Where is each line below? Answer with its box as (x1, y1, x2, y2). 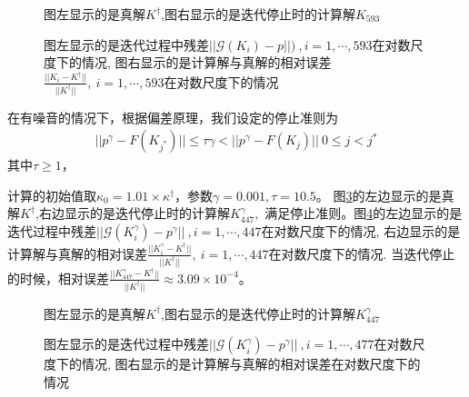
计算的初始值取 (7, 185, 96, 204)
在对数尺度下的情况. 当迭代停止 (268, 243, 455, 263)
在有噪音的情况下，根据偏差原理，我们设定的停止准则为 (7, 107, 338, 126)
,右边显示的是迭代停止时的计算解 (35, 203, 230, 223)
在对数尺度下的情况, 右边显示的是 (261, 222, 461, 241)
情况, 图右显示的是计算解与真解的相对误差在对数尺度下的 (81, 354, 421, 373)
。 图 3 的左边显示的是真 (315, 185, 454, 204)
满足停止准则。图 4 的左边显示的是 (264, 203, 463, 223)
